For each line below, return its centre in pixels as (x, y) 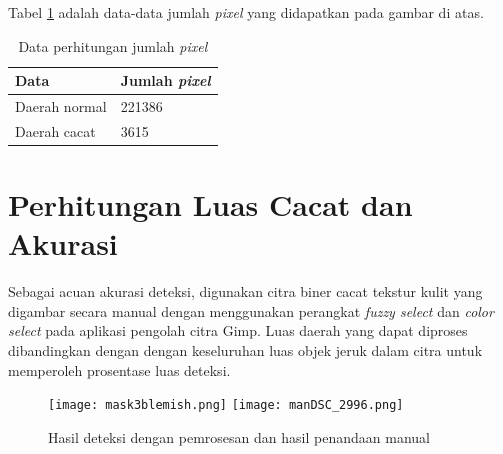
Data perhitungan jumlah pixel (113, 45)
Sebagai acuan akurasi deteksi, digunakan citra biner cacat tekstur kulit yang (245, 291)
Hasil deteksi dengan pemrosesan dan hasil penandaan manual (239, 436)
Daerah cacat (55, 130)
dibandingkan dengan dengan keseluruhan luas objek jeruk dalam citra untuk (245, 350)
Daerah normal (61, 106)
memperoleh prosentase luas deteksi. (119, 369)
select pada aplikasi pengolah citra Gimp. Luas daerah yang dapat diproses (238, 330)
